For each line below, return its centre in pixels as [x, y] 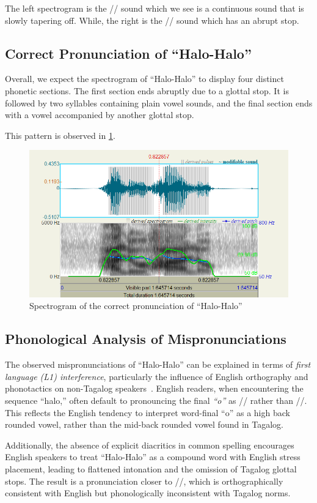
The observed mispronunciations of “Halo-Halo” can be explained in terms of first [158, 364]
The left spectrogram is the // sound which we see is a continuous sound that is [155, 8]
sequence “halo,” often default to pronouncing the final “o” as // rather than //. [156, 400]
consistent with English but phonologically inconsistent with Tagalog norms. [148, 493]
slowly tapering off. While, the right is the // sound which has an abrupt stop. [152, 20]
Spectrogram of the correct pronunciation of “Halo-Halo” [136, 306]
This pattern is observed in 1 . [60, 135]
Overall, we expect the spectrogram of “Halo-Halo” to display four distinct [144, 79]
